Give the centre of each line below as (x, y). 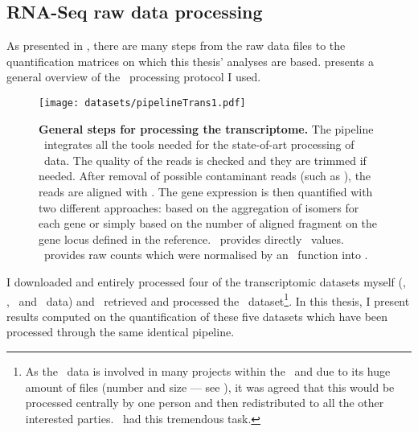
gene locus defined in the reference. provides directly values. (191, 239)
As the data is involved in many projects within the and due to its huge (208, 371)
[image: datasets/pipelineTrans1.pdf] (142, 103)
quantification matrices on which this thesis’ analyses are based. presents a (190, 61)
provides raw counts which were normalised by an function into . (206, 255)
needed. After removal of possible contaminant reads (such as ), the (205, 176)
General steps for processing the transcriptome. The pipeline (206, 128)
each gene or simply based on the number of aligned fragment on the (208, 223)
